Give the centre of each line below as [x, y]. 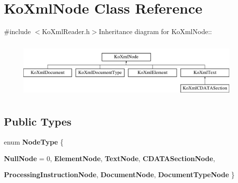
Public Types [38, 121]
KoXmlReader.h [66, 31]
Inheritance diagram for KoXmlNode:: [155, 31]
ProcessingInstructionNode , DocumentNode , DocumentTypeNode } [119, 174]
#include [17, 31]
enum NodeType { [34, 142]
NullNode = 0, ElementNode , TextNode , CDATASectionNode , [110, 158]
